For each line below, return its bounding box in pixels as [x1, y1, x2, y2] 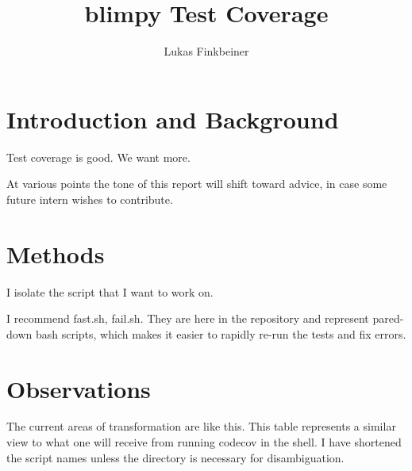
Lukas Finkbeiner [164, 43, 249, 59]
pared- [372, 310, 404, 327]
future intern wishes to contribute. [6, 190, 173, 207]
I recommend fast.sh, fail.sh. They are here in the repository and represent [6, 310, 369, 327]
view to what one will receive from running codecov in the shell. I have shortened [6, 434, 402, 450]
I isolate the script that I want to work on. [6, 283, 214, 300]
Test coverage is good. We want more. [6, 148, 191, 165]
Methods [6, 237, 105, 270]
